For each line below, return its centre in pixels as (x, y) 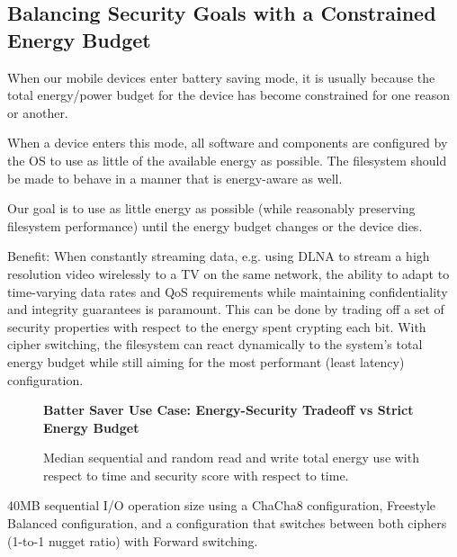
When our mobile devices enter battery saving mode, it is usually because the (221, 77)
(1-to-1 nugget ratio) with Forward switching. (133, 540)
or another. (38, 112)
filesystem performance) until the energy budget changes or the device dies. (215, 225)
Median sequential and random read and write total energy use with (231, 458)
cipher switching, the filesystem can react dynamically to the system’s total (215, 344)
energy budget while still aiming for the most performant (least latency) (206, 361)
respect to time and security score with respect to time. (196, 475)
